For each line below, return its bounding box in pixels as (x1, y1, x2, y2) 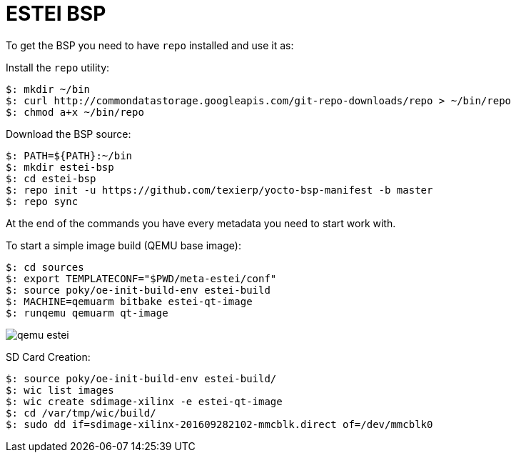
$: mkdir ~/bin (6, 83, 91, 95)
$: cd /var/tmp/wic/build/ (6, 407, 156, 419)
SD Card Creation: (6, 350, 91, 363)
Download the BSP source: (6, 127, 131, 140)
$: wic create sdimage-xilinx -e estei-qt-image (6, 395, 283, 407)
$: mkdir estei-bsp (6, 161, 114, 173)
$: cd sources (6, 261, 84, 273)
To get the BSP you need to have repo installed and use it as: (6, 39, 294, 51)
